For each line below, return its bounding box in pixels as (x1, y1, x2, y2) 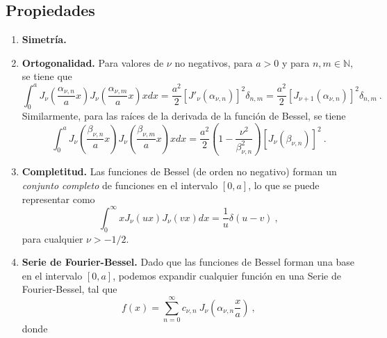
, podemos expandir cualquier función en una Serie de (113, 268, 341, 282)
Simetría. (22, 32, 67, 47)
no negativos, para (174, 55, 253, 70)
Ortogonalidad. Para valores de (22, 55, 164, 70)
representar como (22, 191, 95, 206)
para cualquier (22, 231, 83, 246)
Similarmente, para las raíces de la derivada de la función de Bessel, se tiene (22, 108, 346, 123)
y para (281, 55, 310, 70)
